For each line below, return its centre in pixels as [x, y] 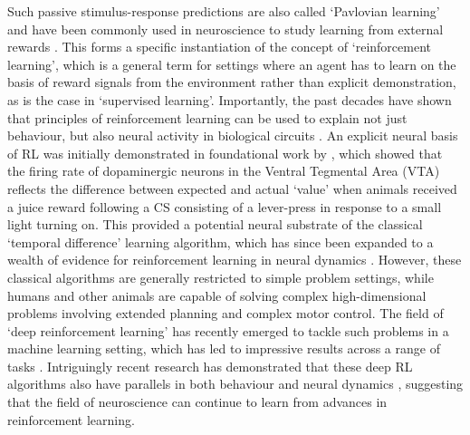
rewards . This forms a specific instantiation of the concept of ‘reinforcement [220, 47]
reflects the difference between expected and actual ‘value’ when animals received [232, 188]
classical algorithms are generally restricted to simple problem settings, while [221, 277]
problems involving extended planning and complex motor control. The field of [225, 313]
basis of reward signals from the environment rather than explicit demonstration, [232, 82]
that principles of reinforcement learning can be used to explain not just [207, 117]
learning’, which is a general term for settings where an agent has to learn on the [232, 64]
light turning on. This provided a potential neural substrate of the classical [215, 224]
